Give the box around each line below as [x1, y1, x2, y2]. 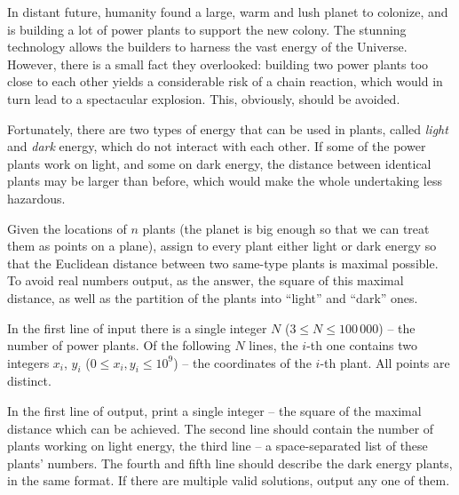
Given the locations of [7, 219, 127, 237]
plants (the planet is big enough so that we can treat [142, 219, 430, 237]
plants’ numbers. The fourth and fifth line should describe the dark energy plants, [7, 453, 453, 472]
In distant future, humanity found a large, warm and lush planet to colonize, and [7, 3, 448, 20]
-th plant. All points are [320, 353, 450, 371]
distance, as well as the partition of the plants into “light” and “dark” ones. [7, 288, 418, 307]
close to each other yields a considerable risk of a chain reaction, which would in [7, 72, 443, 91]
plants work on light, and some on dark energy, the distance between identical [7, 154, 431, 172]
